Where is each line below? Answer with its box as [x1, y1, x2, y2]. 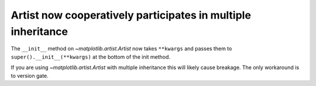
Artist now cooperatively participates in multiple [11, 9, 252, 21]
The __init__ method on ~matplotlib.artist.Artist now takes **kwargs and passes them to [11, 45, 232, 52]
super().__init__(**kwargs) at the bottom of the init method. [11, 53, 171, 60]
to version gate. [11, 72, 49, 79]
